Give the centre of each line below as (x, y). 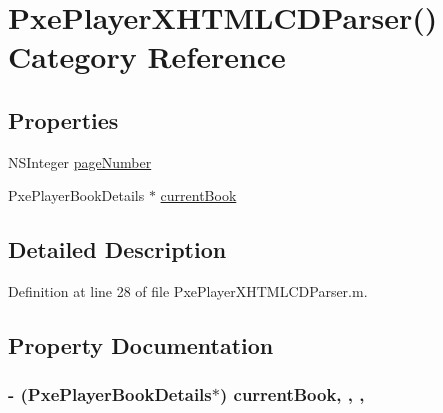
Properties (63, 119)
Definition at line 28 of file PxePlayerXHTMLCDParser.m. (188, 291)
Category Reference (147, 56)
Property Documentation (141, 345)
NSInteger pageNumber (80, 161)
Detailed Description (117, 249)
